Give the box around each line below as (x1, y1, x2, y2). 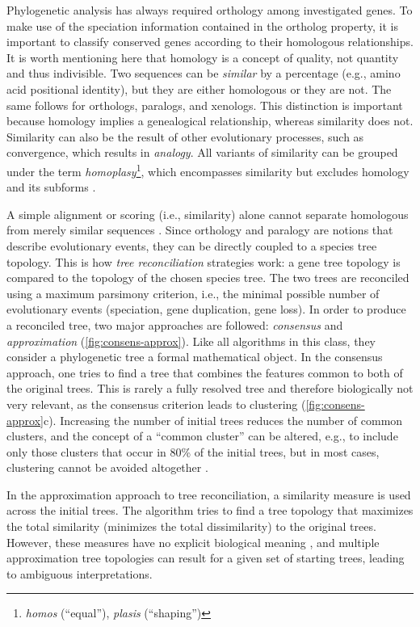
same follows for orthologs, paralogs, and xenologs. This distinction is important (6, 96, 403, 113)
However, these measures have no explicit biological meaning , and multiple (6, 533, 380, 550)
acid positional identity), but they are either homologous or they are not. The (6, 80, 392, 97)
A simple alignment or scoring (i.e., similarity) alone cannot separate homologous (6, 205, 409, 222)
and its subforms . (6, 179, 96, 196)
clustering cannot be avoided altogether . (6, 459, 208, 476)
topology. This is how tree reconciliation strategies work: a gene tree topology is (6, 253, 401, 270)
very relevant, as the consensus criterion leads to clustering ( (6, 395, 306, 412)
